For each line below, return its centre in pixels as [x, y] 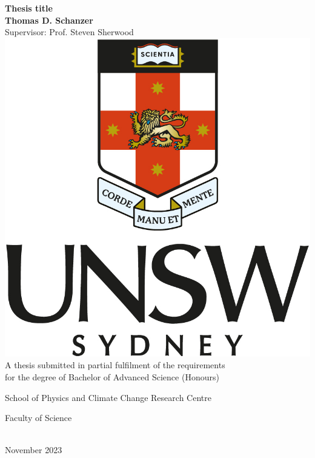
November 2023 [34, 450]
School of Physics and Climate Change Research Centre [108, 397]
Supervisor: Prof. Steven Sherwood [69, 32]
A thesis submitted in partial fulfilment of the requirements [115, 365]
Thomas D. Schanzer [49, 20]
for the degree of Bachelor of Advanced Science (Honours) [112, 376]
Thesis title [29, 8]
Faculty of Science [38, 418]
